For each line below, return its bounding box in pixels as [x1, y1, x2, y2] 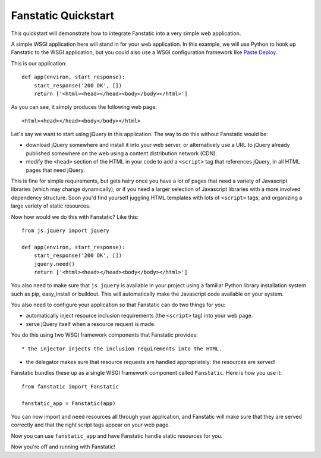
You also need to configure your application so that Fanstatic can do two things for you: [11, 301, 226, 309]
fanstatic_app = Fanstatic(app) [21, 400, 116, 407]
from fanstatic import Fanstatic [21, 383, 119, 390]
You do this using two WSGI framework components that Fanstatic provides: [11, 331, 199, 338]
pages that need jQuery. [26, 167, 86, 174]
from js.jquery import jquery [21, 227, 110, 234]
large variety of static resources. [11, 202, 91, 209]
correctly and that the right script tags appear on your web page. [11, 421, 171, 428]
